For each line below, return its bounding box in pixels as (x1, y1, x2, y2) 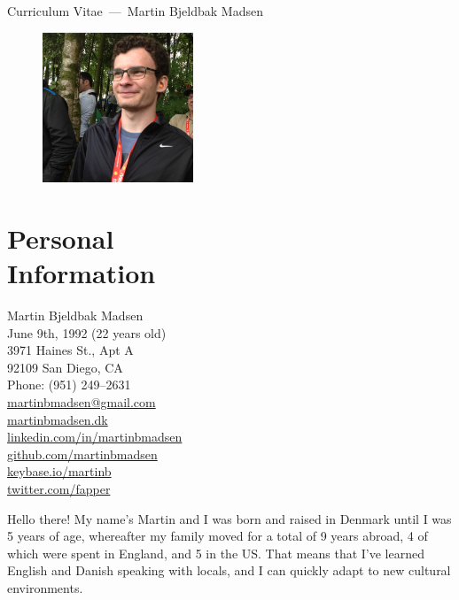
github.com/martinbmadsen (7, 444, 158, 463)
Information (7, 255, 156, 291)
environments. (7, 579, 83, 596)
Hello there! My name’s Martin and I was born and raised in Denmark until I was (7, 509, 452, 527)
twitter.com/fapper (7, 480, 111, 498)
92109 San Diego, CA (7, 358, 123, 376)
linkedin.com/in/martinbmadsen (7, 427, 183, 446)
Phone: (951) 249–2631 (7, 375, 131, 394)
